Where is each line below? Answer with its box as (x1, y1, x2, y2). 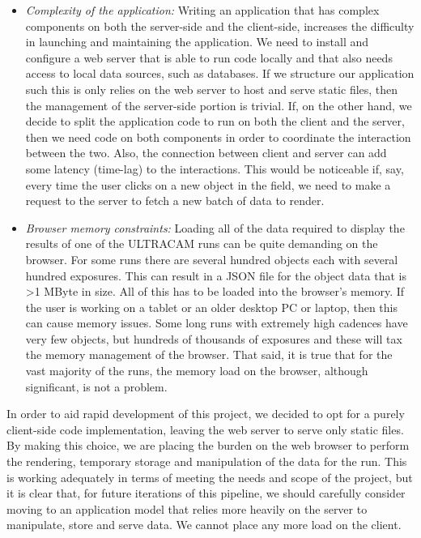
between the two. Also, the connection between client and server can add (25, 144, 387, 161)
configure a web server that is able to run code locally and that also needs (25, 49, 393, 66)
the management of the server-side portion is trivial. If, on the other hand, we (25, 96, 412, 113)
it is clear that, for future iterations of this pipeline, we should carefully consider (6, 485, 406, 502)
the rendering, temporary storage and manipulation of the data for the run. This (6, 453, 407, 470)
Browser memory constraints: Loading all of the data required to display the (25, 219, 405, 236)
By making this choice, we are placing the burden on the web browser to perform (6, 437, 410, 454)
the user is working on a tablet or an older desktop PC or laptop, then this (25, 298, 398, 315)
